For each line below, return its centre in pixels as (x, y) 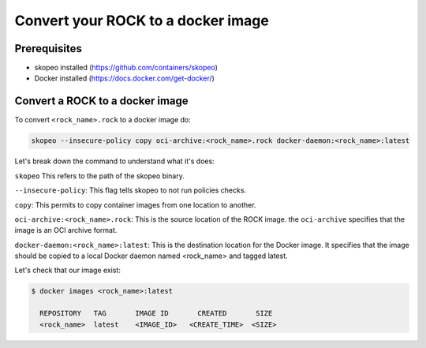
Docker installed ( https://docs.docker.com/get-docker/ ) (124, 78)
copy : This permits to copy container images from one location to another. (135, 204)
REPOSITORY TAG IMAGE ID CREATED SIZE (156, 313)
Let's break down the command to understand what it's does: (114, 161)
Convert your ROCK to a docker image (142, 21)
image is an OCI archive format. (66, 230)
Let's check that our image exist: (68, 270)
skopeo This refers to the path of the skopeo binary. (99, 176)
